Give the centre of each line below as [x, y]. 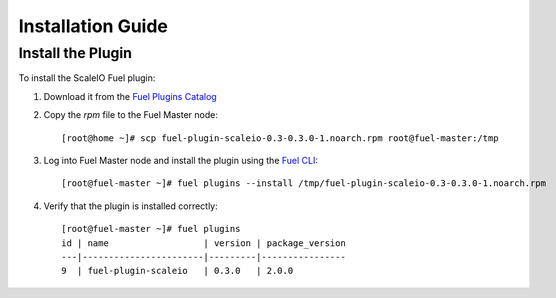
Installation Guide [93, 26]
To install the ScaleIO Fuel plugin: [87, 78]
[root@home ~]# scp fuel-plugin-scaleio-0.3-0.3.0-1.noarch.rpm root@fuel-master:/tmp [280, 138]
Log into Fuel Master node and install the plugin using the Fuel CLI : [181, 160]
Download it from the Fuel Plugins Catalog [130, 96]
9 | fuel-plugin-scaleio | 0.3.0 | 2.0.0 [177, 271]
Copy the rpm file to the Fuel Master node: [131, 115]
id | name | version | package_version [204, 243]
